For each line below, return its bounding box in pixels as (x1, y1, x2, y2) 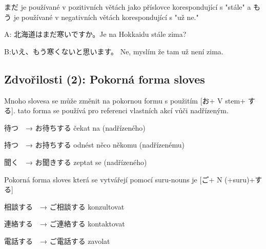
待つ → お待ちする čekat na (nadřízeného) (4, 122, 146, 133)
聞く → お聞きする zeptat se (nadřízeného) (4, 156, 147, 167)
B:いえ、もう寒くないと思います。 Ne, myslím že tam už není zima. (4, 46, 223, 56)
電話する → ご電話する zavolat (4, 235, 110, 246)
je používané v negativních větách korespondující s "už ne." (13, 11, 199, 22)
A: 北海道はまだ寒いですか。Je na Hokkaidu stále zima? (4, 29, 187, 39)
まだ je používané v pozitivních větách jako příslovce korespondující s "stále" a (4, 2, 251, 12)
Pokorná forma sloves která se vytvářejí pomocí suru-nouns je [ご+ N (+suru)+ (4, 174, 255, 184)
